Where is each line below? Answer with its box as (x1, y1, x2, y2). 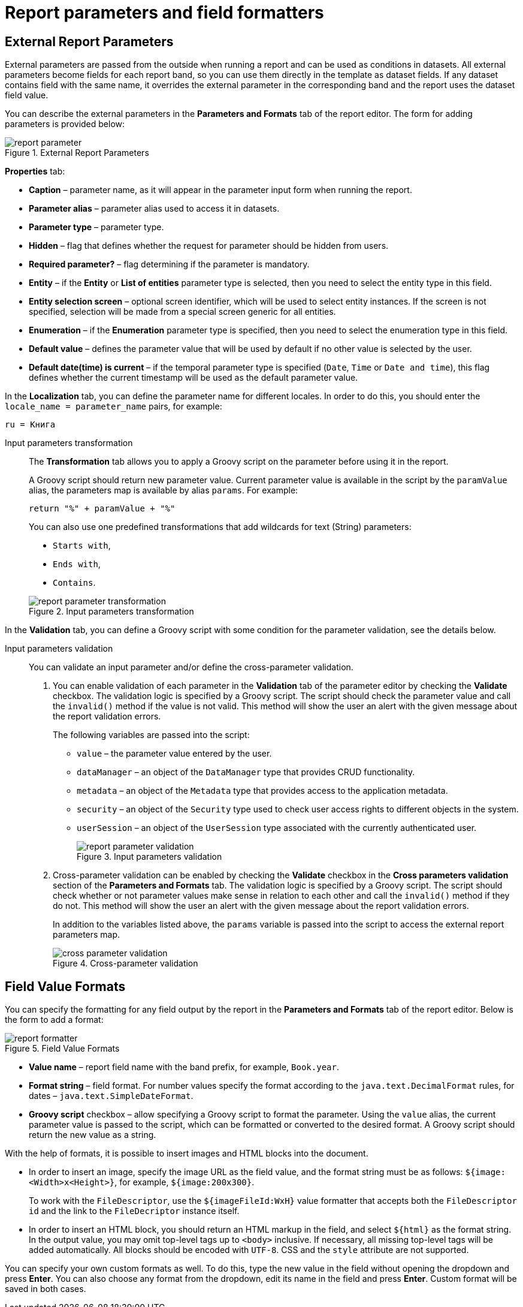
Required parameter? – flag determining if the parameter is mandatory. (29, 259, 310, 270)
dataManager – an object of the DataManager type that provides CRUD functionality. (77, 767, 415, 778)
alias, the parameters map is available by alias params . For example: (29, 485, 298, 496)
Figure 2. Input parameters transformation (29, 606, 194, 617)
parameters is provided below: (5, 119, 125, 130)
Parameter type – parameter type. (29, 222, 164, 233)
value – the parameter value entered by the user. (77, 748, 272, 759)
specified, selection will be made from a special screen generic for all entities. (29, 306, 336, 317)
